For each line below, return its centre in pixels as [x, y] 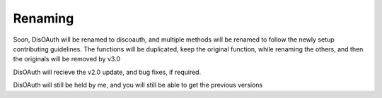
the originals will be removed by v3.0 [66, 59]
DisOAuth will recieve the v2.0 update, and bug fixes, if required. [107, 72]
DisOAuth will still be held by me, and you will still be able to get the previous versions [138, 85]
